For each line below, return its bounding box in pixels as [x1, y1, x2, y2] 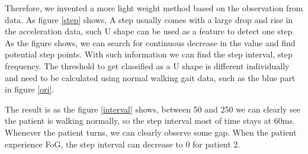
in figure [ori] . [5, 83, 54, 95]
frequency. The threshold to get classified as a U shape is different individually [5, 59, 290, 72]
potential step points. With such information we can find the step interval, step [5, 48, 293, 60]
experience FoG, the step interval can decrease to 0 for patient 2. [5, 137, 240, 150]
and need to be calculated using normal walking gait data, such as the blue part [5, 71, 296, 84]
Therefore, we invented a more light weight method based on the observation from [5, 2, 303, 14]
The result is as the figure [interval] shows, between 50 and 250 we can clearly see [5, 102, 301, 115]
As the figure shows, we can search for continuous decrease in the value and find [5, 36, 296, 49]
